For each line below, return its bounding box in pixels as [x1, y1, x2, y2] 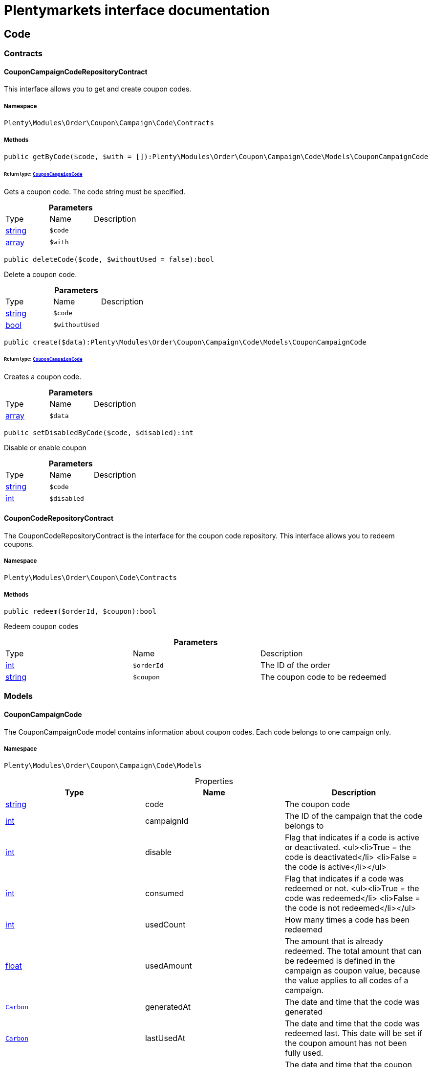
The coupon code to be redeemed [260, 672, 386, 682]
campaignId [145, 816, 189, 826]
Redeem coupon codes [4, 622, 79, 631]
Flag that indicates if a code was [284, 874, 404, 884]
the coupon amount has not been [284, 1038, 407, 1048]
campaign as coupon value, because [284, 966, 420, 976]
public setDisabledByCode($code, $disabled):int [4, 429, 194, 437]
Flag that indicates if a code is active [284, 833, 419, 843]
